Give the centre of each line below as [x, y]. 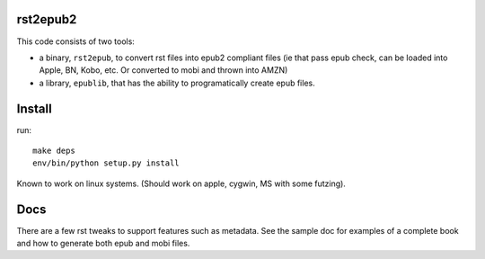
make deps [54, 150]
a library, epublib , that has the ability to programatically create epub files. [177, 83]
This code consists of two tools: [75, 41]
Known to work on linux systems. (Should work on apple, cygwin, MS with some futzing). [181, 183]
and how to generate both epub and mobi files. [103, 244]
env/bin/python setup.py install [106, 163]
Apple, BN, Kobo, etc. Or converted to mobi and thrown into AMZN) [163, 70]
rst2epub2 [47, 19]
